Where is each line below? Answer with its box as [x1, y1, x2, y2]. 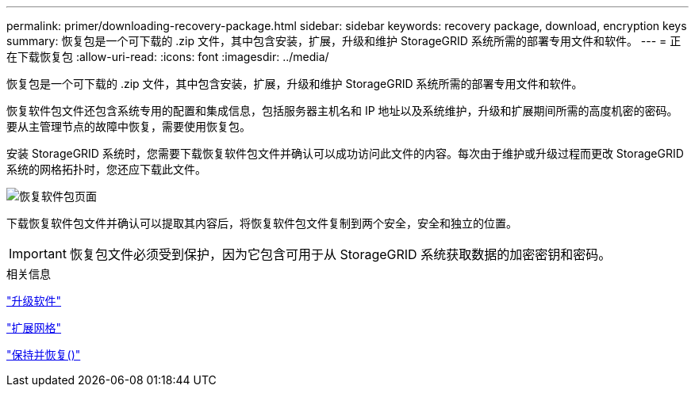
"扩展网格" [6, 321, 62, 334]
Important [9, 246, 67, 261]
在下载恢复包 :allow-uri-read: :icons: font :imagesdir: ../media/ [6, 50, 329, 63]
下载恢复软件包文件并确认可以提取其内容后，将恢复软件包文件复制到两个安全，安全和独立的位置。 [6, 216, 517, 230]
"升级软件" [6, 294, 62, 307]
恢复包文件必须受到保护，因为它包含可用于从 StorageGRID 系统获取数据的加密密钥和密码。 [69, 246, 612, 262]
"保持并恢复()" [6, 348, 81, 361]
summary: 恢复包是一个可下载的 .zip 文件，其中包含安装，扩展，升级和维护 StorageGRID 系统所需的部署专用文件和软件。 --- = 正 [6, 34, 682, 48]
